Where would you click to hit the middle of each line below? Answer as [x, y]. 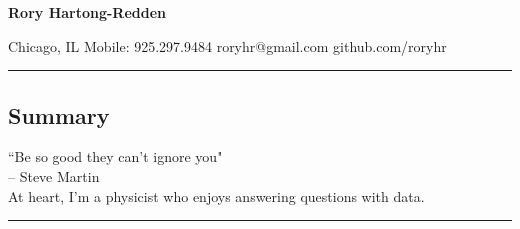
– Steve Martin [54, 175]
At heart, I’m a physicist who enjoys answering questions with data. [216, 195]
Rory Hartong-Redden [87, 12]
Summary [59, 114]
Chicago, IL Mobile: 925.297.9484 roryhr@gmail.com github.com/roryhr [227, 45]
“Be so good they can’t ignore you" [115, 156]
